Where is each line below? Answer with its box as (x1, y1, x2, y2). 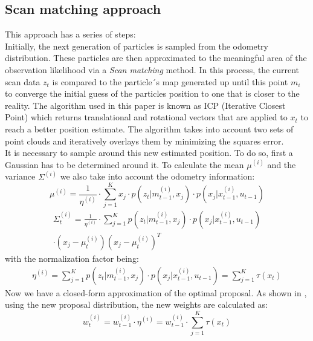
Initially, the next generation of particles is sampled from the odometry (5, 39, 268, 52)
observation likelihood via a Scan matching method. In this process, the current (5, 63, 300, 76)
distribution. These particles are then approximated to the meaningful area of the (5, 51, 307, 64)
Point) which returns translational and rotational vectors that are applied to (5, 111, 288, 123)
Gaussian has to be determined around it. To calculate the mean (5, 158, 244, 170)
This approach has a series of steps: (5, 28, 136, 41)
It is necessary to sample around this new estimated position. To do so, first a (5, 146, 293, 159)
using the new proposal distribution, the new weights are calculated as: (5, 298, 268, 311)
